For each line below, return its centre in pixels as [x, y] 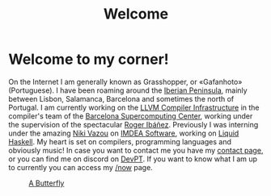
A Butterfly [47, 183]
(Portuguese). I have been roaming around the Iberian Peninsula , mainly [128, 90]
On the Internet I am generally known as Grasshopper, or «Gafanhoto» [125, 81]
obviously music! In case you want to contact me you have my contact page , [136, 150]
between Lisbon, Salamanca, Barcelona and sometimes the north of [121, 98]
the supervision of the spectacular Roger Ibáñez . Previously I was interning [133, 124]
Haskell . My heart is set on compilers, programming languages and [120, 141]
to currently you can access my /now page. [81, 167]
